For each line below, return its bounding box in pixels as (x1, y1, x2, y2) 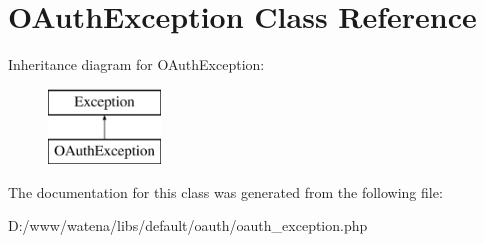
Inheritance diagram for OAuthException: (8, 54, 265, 75)
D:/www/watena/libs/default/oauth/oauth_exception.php (8, 215, 368, 236)
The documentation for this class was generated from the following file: (8, 181, 443, 202)
